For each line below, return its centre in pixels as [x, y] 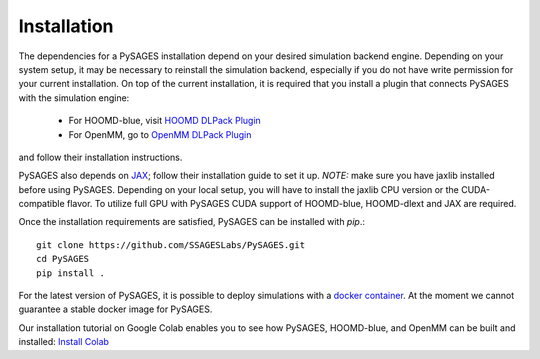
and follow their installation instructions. [100, 157]
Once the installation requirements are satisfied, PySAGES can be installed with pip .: [191, 222]
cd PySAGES [63, 259]
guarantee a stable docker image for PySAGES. [115, 309]
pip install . [70, 273]
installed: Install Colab [64, 342]
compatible [41, 204]
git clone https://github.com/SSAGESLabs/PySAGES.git [170, 244]
